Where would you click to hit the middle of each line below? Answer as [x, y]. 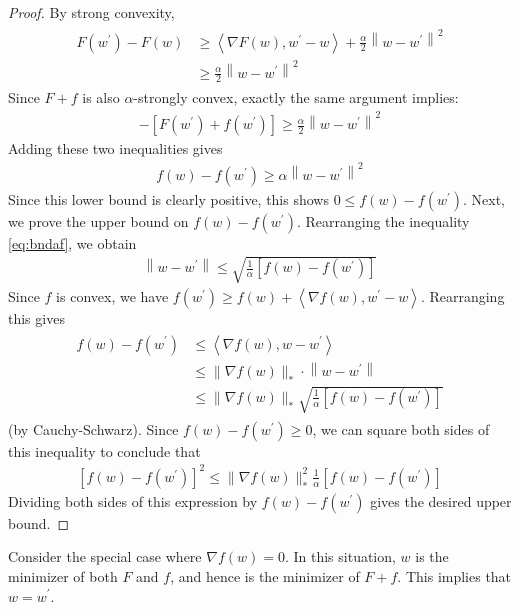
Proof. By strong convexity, [91, 12]
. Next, [484, 198]
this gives [36, 317]
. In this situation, [340, 556]
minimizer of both [63, 575]
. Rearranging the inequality [383, 220]
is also [101, 97]
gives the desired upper [441, 500]
